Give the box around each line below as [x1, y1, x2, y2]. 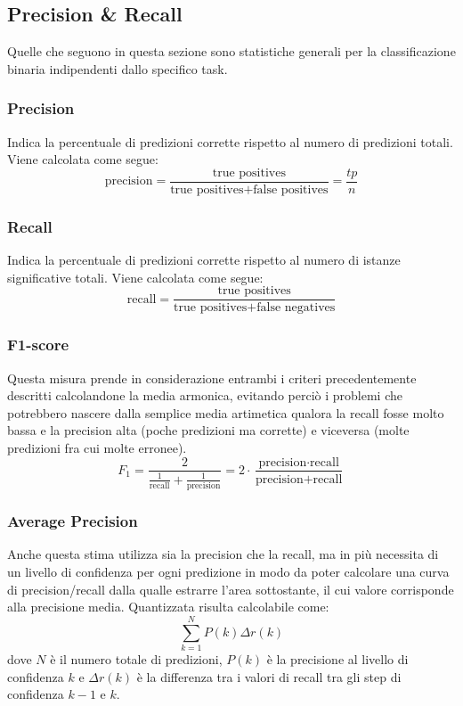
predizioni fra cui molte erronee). [7, 438, 187, 456]
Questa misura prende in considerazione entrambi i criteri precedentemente [7, 368, 417, 387]
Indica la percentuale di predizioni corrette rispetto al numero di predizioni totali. [7, 132, 453, 151]
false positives [253, 183, 329, 196]
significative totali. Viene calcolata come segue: [7, 267, 264, 286]
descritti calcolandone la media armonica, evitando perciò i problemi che [7, 386, 402, 405]
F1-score [7, 333, 69, 356]
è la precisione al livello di [266, 649, 409, 668]
